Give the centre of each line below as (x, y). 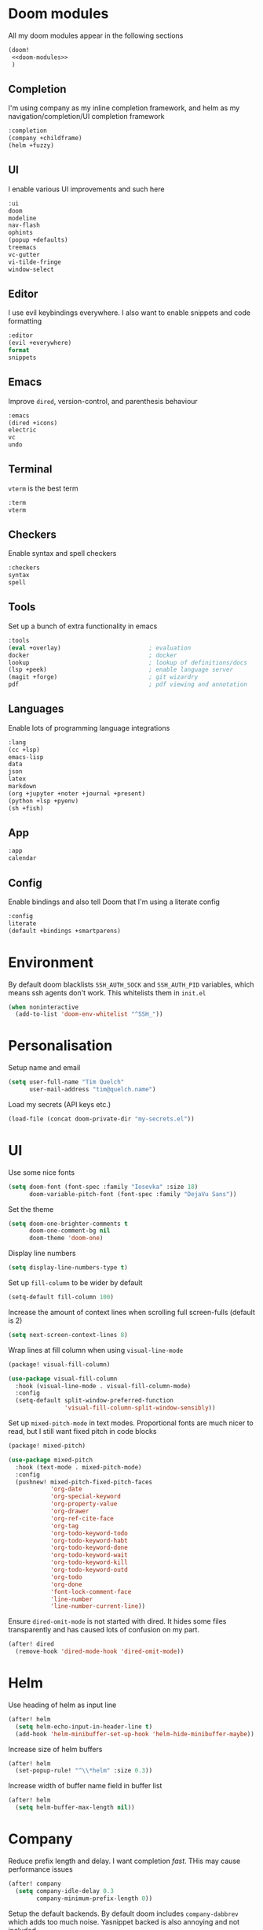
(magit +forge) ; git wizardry (103, 677)
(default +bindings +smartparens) (65, 931)
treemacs (22, 248)
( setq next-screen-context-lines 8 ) (68, 1335)
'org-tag (64, 1526)
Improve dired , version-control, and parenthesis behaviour (103, 401)
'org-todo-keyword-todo (89, 1533)
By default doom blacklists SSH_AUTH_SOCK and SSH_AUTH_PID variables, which (131, 984)
